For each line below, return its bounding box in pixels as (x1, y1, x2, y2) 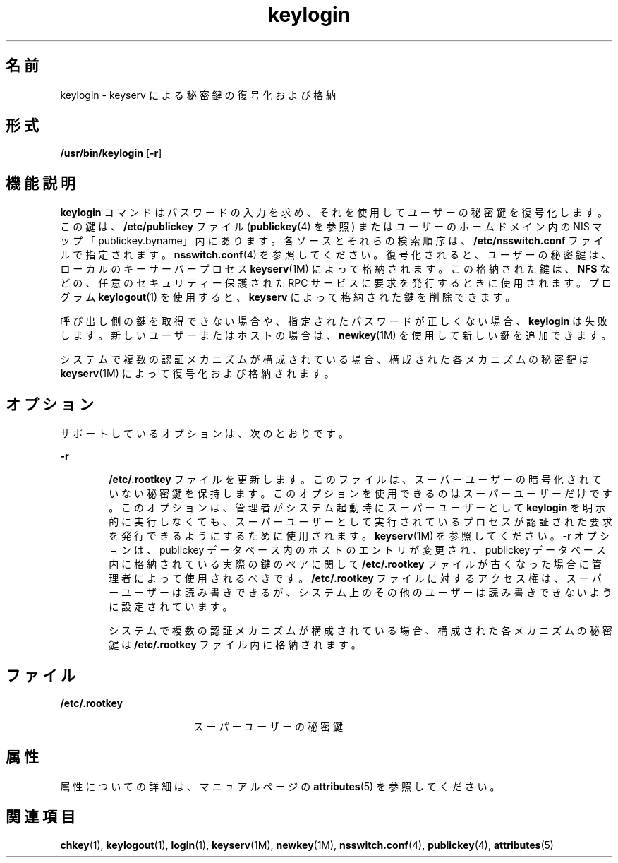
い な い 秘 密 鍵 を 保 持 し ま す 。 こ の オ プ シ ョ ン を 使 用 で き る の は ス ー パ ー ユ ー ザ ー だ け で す (109, 487, 612, 500)
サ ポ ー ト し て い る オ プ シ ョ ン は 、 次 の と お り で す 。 (60, 427, 349, 440)
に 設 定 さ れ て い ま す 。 (109, 600, 233, 613)
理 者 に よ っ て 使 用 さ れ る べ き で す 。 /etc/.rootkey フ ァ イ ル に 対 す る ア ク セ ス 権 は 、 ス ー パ (109, 572, 602, 585)
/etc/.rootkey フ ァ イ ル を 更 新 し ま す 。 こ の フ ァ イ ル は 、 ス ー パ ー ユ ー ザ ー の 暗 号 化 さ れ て (109, 473, 602, 486)
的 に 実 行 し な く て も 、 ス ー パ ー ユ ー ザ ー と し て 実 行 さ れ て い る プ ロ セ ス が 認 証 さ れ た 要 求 (109, 516, 612, 528)
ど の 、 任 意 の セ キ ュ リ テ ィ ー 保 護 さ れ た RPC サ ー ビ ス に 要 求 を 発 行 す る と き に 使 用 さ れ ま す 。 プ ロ (60, 277, 612, 290)
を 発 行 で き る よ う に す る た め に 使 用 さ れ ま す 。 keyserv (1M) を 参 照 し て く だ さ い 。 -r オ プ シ (109, 530, 610, 542)
